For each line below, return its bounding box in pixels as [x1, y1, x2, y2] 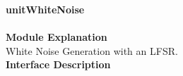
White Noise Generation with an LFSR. [6, 43, 178, 58]
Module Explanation [6, 30, 107, 44]
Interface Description [6, 57, 111, 72]
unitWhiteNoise [6, 2, 85, 16]
